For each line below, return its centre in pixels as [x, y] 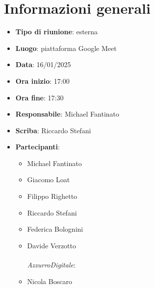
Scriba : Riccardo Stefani [53, 130]
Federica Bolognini [55, 229]
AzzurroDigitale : [51, 265]
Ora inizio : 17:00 [42, 81]
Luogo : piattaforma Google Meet [66, 48]
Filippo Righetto [52, 196]
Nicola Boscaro [50, 281]
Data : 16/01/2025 [43, 64]
